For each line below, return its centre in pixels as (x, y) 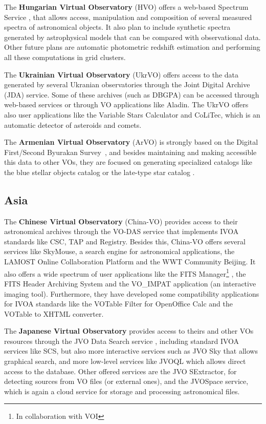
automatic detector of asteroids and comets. (73, 124)
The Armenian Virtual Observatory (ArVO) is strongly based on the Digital (131, 142)
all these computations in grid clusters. (65, 57)
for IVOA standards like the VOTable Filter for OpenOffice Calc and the (118, 304)
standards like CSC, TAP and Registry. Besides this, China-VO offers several (125, 241)
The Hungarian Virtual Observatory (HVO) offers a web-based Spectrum (126, 7)
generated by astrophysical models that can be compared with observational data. (132, 37)
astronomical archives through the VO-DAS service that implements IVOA (121, 231)
